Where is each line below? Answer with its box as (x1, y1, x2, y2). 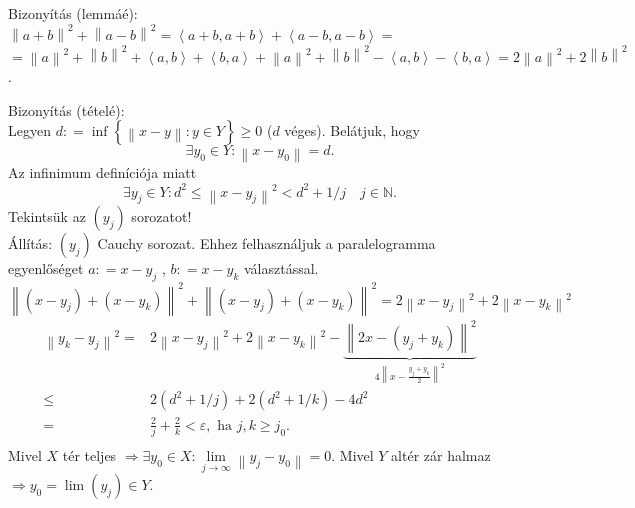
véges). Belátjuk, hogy (284, 120, 420, 141)
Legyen (8, 120, 51, 141)
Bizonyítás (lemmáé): (8, 3, 138, 23)
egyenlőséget (8, 258, 84, 279)
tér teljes (62, 445, 117, 466)
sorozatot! (131, 206, 192, 227)
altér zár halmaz (391, 445, 491, 466)
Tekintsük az (8, 206, 86, 227)
